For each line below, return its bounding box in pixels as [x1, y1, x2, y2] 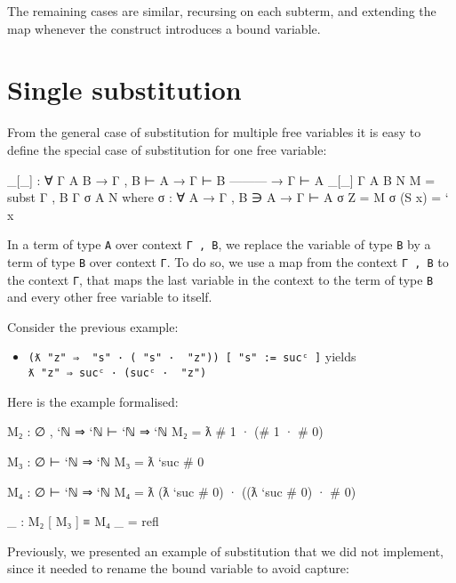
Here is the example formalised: [7, 392, 179, 410]
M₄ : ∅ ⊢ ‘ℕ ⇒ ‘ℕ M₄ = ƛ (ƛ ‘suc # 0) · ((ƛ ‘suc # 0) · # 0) [7, 482, 356, 500]
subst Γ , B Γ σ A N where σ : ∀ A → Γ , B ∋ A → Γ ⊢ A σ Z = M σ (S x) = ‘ [7, 188, 449, 206]
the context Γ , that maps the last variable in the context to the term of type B [7, 270, 434, 288]
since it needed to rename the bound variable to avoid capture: [7, 559, 349, 578]
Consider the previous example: [7, 317, 179, 336]
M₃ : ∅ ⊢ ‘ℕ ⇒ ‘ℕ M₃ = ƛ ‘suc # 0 [7, 451, 204, 470]
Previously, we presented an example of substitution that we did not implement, [7, 541, 444, 560]
